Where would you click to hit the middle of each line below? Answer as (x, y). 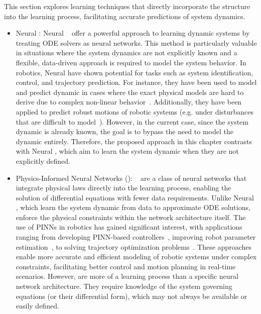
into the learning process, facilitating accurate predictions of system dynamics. (125, 16)
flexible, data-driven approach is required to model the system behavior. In (131, 62)
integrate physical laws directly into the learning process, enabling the (123, 188)
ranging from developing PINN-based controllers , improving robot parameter (136, 237)
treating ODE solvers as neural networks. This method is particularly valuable (136, 42)
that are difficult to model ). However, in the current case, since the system (132, 121)
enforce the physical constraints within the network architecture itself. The (131, 217)
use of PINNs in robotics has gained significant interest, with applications (129, 227)
